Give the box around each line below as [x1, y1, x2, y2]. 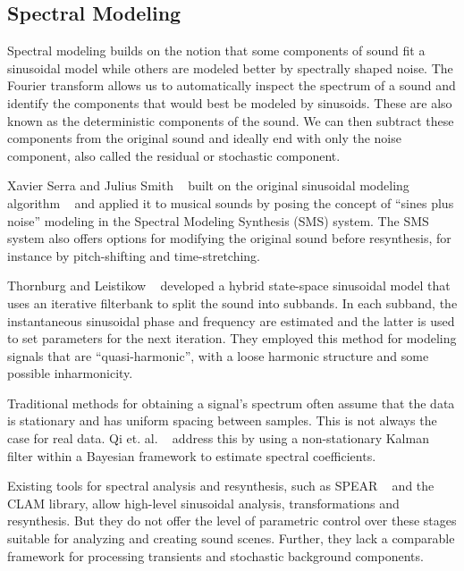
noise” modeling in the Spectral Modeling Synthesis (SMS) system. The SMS [7, 211, 429, 230]
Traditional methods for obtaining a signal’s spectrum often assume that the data [7, 393, 455, 412]
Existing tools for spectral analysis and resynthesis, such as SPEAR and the [7, 476, 434, 495]
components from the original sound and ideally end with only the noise [7, 129, 401, 147]
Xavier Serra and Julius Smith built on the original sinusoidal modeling [7, 176, 409, 195]
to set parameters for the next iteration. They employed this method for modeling [7, 329, 457, 348]
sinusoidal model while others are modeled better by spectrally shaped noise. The [7, 58, 453, 77]
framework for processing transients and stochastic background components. [7, 546, 424, 565]
